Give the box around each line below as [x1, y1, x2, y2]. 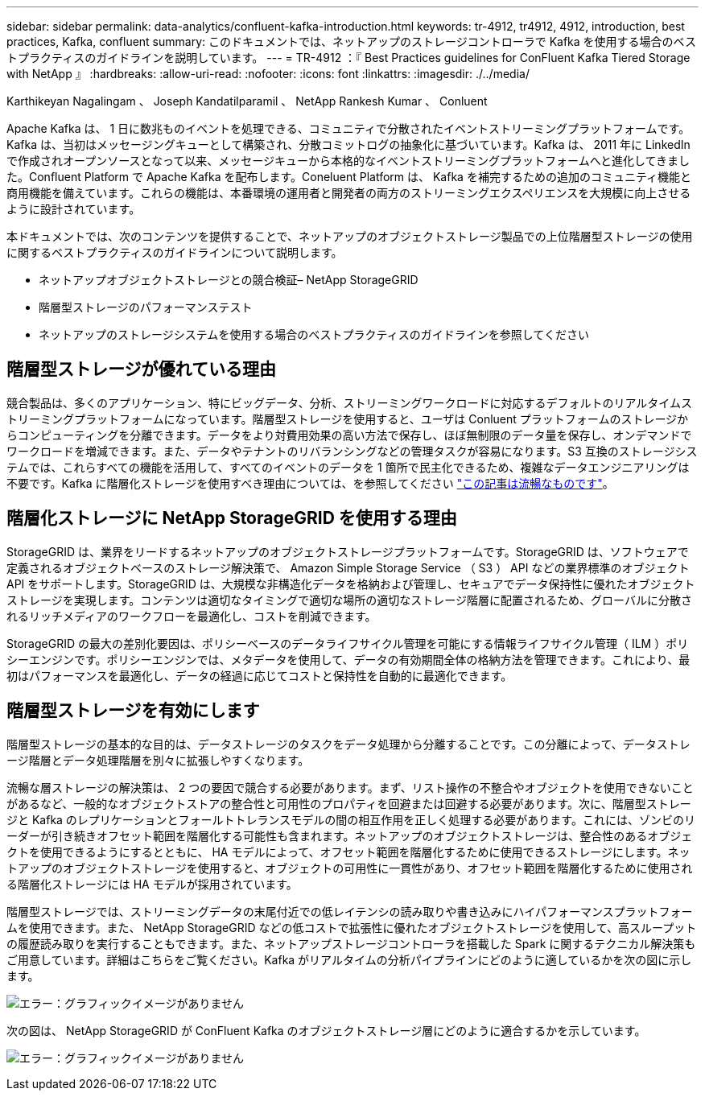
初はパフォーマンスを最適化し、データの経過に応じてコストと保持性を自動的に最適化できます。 [6, 668, 513, 683]
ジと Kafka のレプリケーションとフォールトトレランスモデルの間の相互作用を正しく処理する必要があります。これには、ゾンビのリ [6, 812, 695, 827]
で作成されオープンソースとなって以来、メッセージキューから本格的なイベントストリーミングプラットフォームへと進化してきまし [6, 154, 691, 167]
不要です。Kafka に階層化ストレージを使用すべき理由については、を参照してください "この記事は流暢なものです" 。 [6, 476, 614, 490]
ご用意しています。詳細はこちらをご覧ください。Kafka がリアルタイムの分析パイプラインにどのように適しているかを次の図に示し [6, 952, 692, 967]
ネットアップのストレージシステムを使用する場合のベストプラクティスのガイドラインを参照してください [39, 328, 589, 341]
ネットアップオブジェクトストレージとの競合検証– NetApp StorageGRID [39, 273, 418, 287]
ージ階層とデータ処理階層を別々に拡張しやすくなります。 [6, 753, 310, 767]
